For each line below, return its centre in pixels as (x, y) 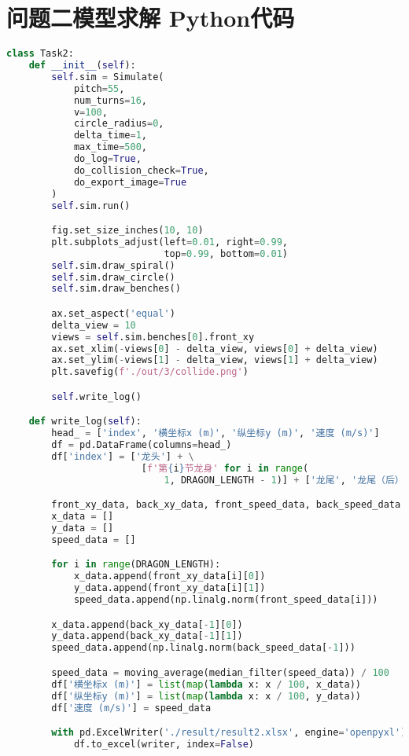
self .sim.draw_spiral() (113, 265)
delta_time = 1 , (111, 136)
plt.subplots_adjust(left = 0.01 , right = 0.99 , (170, 242)
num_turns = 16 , (111, 100)
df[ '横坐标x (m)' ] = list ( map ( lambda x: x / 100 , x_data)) (206, 684)
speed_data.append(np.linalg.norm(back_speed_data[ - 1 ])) (203, 648)
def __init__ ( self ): (82, 65)
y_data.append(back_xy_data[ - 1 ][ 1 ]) (147, 636)
